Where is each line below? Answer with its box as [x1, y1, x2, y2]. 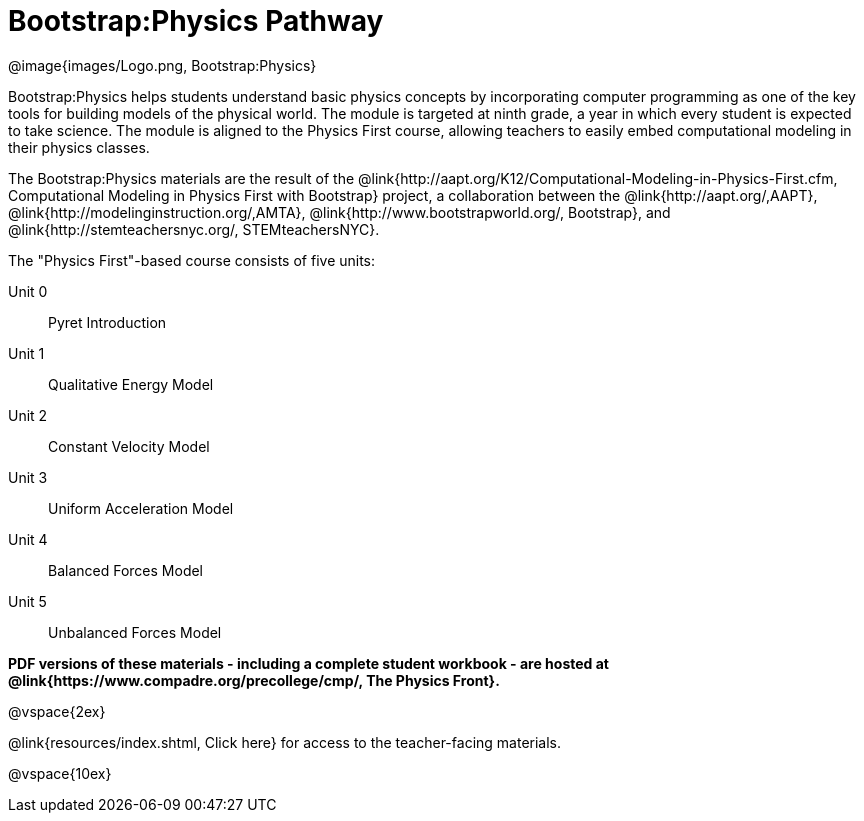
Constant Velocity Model [48, 437, 210, 455]
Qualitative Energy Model [48, 375, 214, 393]
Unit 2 [8, 406, 48, 424]
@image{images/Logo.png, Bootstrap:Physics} [8, 56, 317, 74]
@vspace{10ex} [8, 764, 112, 782]
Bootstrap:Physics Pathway [8, 4, 384, 38]
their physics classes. [8, 138, 150, 156]
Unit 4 [8, 530, 48, 548]
